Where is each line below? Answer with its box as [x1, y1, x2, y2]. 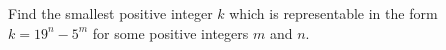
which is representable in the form [229, 3, 438, 23]
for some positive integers [92, 22, 249, 43]
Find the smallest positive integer [8, 3, 213, 23]
